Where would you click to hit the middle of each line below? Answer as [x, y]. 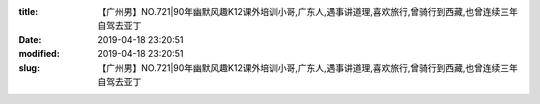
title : [28, 11]
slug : [29, 67]
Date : [30, 39]
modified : [39, 54]
